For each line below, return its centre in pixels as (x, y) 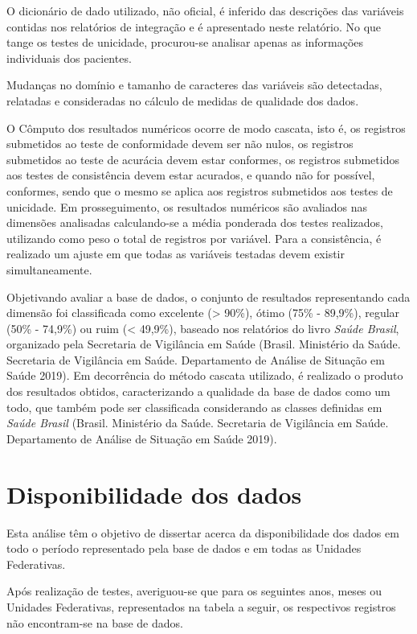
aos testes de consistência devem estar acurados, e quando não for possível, (191, 175)
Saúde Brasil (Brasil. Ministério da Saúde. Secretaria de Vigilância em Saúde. (198, 423)
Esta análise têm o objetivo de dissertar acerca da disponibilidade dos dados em (203, 532)
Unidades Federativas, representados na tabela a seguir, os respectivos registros (201, 606)
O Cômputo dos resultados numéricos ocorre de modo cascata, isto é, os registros (206, 128)
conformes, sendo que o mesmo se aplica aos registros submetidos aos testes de (200, 190)
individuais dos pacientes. (69, 58)
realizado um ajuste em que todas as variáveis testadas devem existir (176, 254)
